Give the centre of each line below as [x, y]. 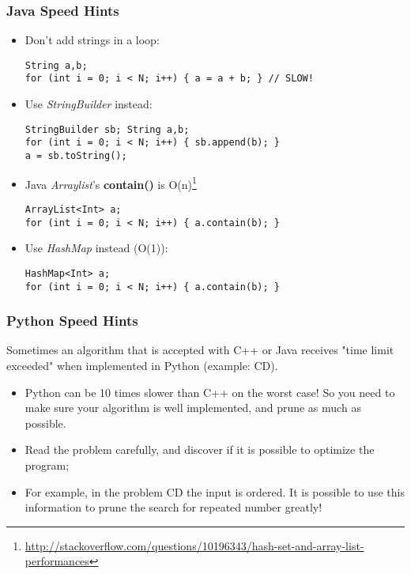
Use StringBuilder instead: [89, 104]
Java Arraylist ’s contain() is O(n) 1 [111, 183]
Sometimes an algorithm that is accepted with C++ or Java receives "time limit [200, 350]
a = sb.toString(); [76, 156]
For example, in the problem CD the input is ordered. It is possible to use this [215, 491]
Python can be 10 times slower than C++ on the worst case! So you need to [210, 392]
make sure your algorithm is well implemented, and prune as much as [193, 408]
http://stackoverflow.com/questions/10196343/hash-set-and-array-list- [194, 545]
